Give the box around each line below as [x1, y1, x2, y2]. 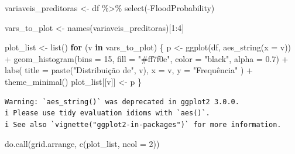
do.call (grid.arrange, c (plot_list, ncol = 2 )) [5, 138, 160, 150]
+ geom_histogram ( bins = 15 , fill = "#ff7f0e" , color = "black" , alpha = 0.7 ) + [5, 52, 289, 64]
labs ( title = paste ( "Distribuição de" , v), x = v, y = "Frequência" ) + [5, 64, 253, 76]
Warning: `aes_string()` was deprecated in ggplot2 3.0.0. [5, 97, 239, 106]
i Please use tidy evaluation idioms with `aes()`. [5, 109, 210, 118]
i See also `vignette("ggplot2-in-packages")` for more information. [5, 120, 282, 129]
